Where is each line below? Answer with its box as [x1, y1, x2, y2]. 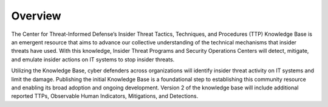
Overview [11, 9, 61, 22]
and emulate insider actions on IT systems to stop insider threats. [11, 55, 175, 63]
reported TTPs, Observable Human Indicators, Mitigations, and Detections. [11, 92, 199, 100]
